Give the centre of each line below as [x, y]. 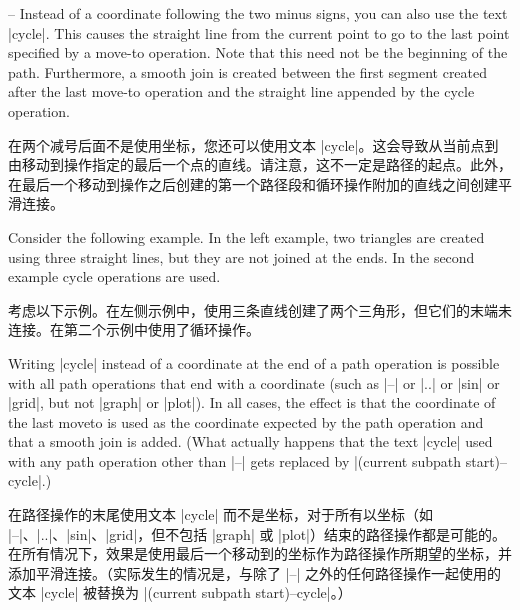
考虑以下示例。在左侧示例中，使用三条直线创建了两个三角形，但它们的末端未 [260, 309]
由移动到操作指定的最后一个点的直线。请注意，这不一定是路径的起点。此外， [260, 164]
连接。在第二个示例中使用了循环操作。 [134, 329]
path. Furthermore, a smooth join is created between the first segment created [248, 71]
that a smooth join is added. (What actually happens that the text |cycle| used [250, 441]
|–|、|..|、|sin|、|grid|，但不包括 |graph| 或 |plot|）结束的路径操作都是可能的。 [257, 533]
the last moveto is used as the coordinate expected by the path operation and [246, 421]
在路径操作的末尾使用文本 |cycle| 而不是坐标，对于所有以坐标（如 [221, 514]
